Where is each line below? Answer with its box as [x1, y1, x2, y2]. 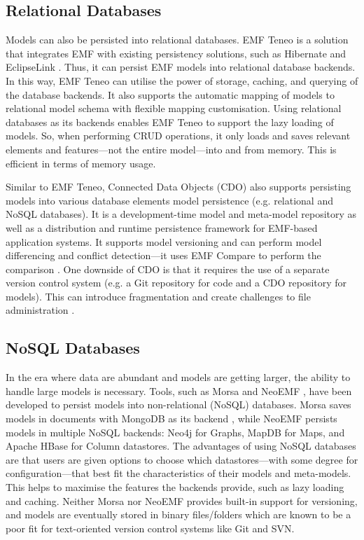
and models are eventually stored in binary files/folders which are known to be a [6, 507, 351, 522]
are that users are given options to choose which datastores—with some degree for [6, 452, 358, 466]
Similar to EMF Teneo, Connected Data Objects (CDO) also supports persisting [6, 179, 351, 194]
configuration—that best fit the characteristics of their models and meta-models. [6, 466, 351, 480]
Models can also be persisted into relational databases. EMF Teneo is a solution [6, 32, 349, 47]
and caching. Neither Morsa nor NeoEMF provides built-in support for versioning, [6, 493, 358, 508]
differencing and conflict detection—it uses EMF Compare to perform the [6, 248, 321, 263]
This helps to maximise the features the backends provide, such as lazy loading [6, 480, 344, 494]
